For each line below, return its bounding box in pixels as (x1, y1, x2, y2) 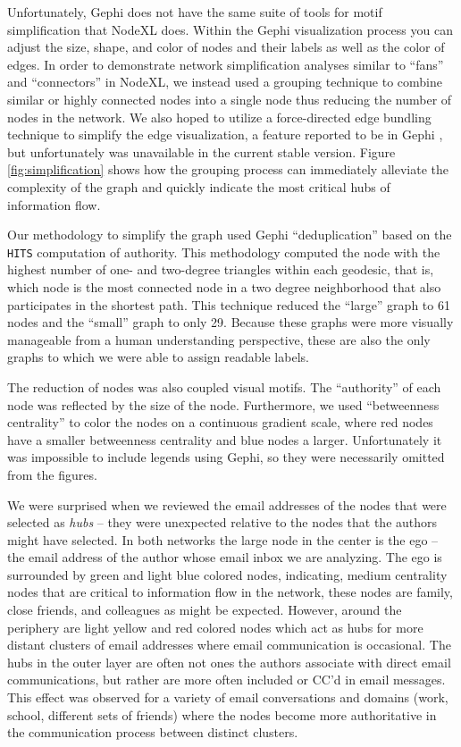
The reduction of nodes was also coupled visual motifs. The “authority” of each (7, 377, 441, 396)
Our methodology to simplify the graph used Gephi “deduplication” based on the (7, 225, 452, 244)
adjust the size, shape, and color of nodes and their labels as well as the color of (7, 38, 445, 56)
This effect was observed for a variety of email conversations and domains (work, (7, 688, 448, 707)
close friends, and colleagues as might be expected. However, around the (7, 600, 402, 619)
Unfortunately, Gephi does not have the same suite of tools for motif (7, 3, 382, 21)
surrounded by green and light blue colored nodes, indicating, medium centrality (7, 565, 448, 583)
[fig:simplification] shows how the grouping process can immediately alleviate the (7, 160, 448, 179)
